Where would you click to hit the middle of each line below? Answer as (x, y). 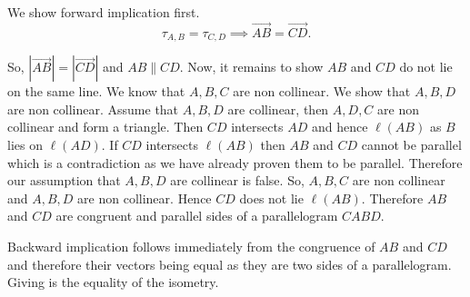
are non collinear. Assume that (93, 109)
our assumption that (64, 180)
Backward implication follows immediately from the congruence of (191, 247)
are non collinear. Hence (145, 198)
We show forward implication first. (104, 12)
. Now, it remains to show (251, 67)
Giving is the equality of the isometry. (113, 282)
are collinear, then (278, 109)
